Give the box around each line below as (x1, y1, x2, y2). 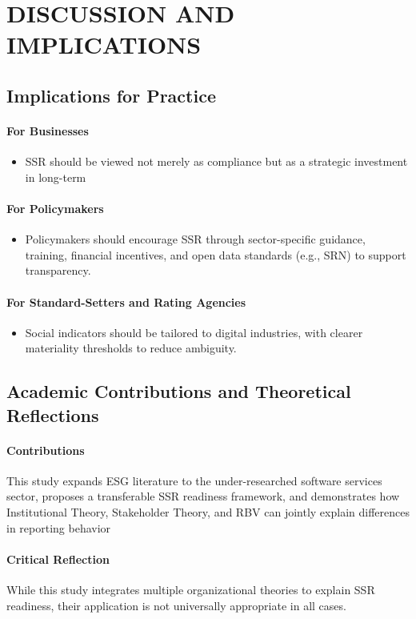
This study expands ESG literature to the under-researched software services (6, 472, 382, 488)
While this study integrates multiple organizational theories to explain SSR (6, 581, 375, 598)
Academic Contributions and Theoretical (6, 379, 351, 404)
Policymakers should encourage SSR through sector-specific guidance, (25, 231, 366, 247)
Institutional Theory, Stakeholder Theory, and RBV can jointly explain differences (6, 504, 410, 521)
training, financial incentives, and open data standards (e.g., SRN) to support (25, 246, 406, 263)
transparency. (25, 262, 91, 279)
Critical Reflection (6, 550, 110, 567)
